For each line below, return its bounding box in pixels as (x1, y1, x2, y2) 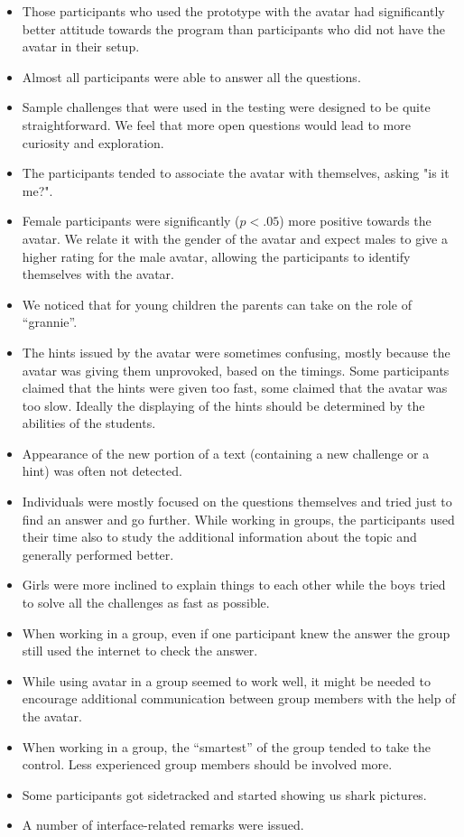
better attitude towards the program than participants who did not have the (22, 19, 446, 38)
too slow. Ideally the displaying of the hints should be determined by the (22, 395, 425, 414)
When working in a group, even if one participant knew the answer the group (22, 623, 450, 642)
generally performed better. (22, 544, 174, 563)
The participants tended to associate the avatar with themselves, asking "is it (22, 163, 450, 182)
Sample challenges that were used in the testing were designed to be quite (22, 98, 431, 116)
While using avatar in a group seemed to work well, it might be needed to (22, 671, 431, 690)
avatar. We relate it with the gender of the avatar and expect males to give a (22, 228, 448, 247)
